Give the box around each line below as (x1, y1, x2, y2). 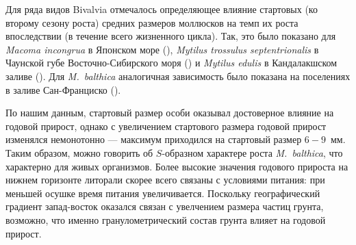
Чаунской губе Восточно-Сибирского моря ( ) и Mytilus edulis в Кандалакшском (5, 55, 338, 70)
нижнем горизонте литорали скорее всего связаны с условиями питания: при (5, 172, 325, 187)
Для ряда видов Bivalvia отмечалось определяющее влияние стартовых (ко (5, 2, 318, 16)
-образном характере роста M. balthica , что (162, 145, 343, 159)
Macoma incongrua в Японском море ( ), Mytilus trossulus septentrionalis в (5, 42, 319, 56)
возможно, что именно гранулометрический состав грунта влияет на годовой (5, 212, 326, 227)
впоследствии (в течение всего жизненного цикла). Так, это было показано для (5, 29, 336, 43)
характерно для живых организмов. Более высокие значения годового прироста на (5, 159, 348, 173)
